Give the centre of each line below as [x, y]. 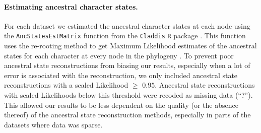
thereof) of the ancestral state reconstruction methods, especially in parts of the [127, 115]
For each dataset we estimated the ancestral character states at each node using [127, 25]
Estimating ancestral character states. [71, 6]
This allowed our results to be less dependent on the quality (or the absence [121, 105]
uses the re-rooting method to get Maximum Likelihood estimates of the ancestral [130, 46]
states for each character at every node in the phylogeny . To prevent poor [119, 55]
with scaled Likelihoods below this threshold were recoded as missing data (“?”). [128, 95]
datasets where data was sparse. [53, 124]
